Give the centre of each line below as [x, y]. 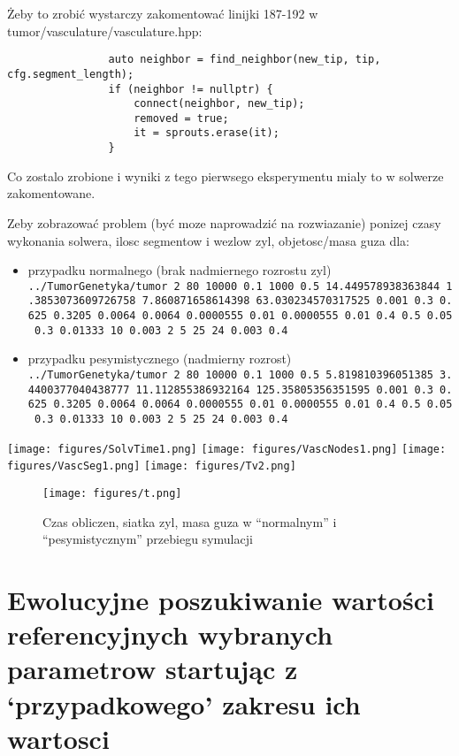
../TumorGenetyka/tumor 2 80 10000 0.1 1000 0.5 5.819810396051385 [230, 374]
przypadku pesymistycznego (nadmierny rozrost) [160, 359]
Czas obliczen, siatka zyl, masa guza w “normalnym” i [190, 521]
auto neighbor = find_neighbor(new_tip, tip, [245, 60]
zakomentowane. [51, 193]
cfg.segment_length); [71, 74]
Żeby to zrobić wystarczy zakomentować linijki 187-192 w [163, 13]
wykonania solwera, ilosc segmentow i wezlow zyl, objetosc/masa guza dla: [208, 240]
